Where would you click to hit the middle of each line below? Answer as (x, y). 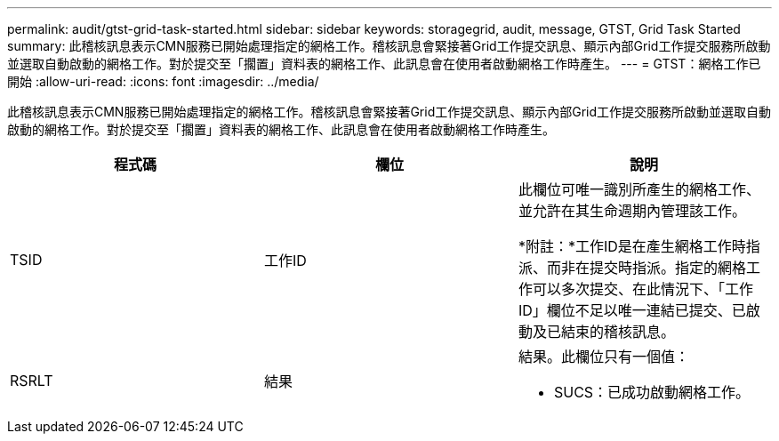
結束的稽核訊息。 (618, 332)
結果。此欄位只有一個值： (603, 357)
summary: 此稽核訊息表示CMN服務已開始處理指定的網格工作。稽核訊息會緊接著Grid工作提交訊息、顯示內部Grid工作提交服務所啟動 (389, 46)
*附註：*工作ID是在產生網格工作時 (632, 246)
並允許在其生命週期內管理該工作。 (632, 211)
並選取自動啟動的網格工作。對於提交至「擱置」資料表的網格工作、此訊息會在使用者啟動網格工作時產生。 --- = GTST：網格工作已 (384, 64)
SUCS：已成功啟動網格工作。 (652, 392)
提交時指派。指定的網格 (667, 268)
